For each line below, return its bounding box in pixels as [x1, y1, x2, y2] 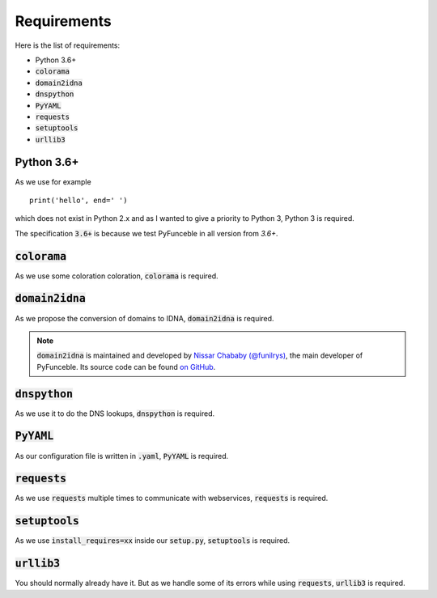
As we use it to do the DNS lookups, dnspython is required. [15, 409, 215, 418]
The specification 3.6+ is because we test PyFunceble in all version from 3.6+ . [15, 228, 278, 238]
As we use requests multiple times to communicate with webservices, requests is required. [15, 494, 329, 503]
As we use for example [15, 176, 92, 186]
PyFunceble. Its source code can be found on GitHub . [36, 362, 216, 371]
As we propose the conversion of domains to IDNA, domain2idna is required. [15, 313, 274, 323]
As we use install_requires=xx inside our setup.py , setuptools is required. [15, 536, 291, 545]
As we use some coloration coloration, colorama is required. [15, 271, 218, 281]
